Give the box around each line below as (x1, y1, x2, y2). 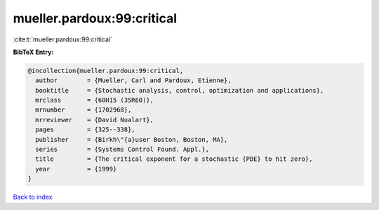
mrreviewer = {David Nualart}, (35, 116, 154, 124)
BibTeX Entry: (13, 48, 54, 56)
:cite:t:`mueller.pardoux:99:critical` (13, 35, 112, 44)
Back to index (13, 193, 53, 202)
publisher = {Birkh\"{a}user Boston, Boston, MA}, (35, 136, 228, 143)
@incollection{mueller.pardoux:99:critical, (27, 67, 184, 74)
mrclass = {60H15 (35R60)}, (35, 96, 154, 105)
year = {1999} (35, 165, 117, 173)
